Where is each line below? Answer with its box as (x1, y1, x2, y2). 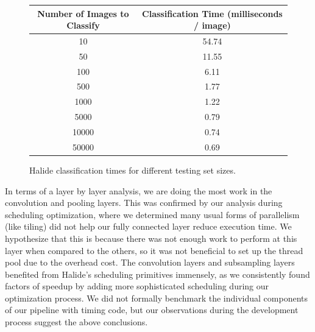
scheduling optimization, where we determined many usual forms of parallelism (5, 208, 300, 221)
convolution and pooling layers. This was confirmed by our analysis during (5, 196, 283, 209)
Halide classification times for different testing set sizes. (29, 163, 236, 176)
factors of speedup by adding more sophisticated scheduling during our (5, 280, 269, 292)
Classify (66, 19, 100, 32)
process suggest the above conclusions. (5, 316, 148, 328)
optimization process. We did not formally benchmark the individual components (5, 291, 308, 304)
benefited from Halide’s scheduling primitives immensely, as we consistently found (5, 267, 310, 280)
